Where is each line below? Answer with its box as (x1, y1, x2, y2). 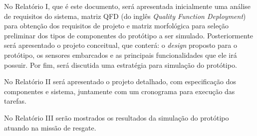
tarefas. (4, 96, 26, 106)
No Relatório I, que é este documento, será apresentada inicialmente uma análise (4, 1, 251, 11)
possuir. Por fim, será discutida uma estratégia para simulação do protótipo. (4, 59, 237, 70)
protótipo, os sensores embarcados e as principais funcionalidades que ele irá (4, 49, 237, 60)
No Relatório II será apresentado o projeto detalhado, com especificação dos (4, 76, 236, 87)
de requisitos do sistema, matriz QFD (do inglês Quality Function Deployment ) (4, 10, 246, 21)
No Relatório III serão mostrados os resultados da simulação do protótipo (4, 112, 229, 123)
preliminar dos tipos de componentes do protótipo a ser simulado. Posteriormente (4, 30, 254, 40)
